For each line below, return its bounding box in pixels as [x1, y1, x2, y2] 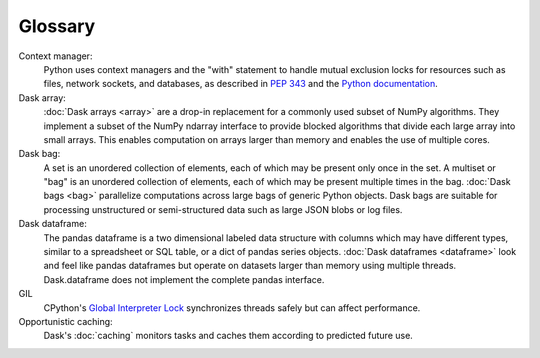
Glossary [18, 15, 96, 37]
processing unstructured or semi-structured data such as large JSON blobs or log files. [43, 203, 403, 215]
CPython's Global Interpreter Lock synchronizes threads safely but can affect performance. [43, 301, 421, 314]
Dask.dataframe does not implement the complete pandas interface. [43, 273, 325, 285]
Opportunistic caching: [18, 315, 114, 327]
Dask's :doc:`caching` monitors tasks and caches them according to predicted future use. [43, 330, 414, 342]
